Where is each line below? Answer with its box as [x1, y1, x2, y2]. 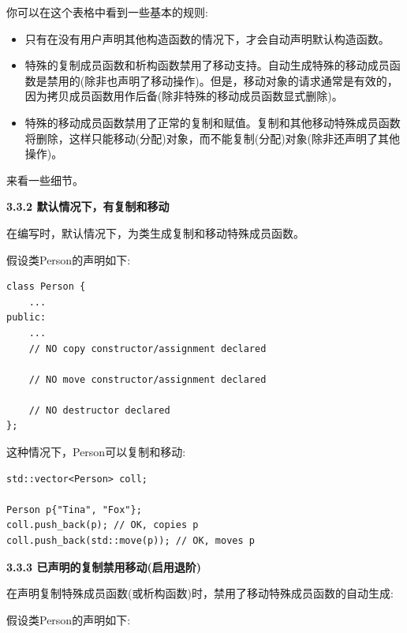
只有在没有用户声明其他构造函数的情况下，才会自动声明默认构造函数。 [24, 30, 390, 47]
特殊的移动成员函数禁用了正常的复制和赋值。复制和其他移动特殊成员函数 [24, 114, 401, 130]
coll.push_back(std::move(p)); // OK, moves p [6, 535, 255, 547]
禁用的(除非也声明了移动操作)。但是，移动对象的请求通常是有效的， [47, 72, 398, 88]
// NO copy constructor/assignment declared [28, 343, 267, 354]
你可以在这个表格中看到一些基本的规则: [6, 4, 208, 20]
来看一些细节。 [6, 171, 84, 188]
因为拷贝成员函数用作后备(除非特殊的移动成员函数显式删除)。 [24, 88, 343, 104]
